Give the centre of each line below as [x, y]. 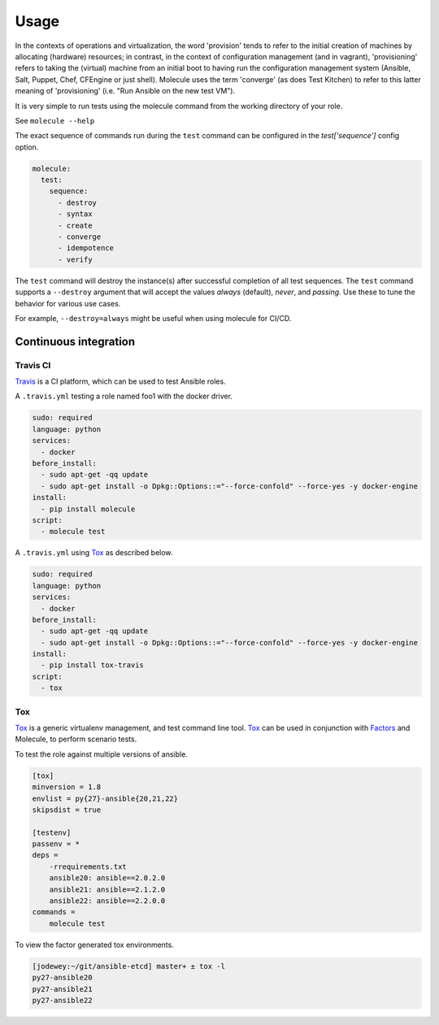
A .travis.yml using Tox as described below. [94, 553]
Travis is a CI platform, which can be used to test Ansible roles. [121, 381]
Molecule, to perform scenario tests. [76, 739]
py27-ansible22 [62, 1000]
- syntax [75, 214]
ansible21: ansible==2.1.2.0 [107, 889]
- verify [75, 259]
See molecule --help [55, 120]
